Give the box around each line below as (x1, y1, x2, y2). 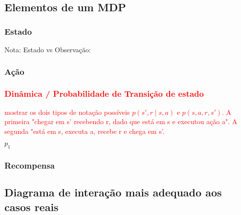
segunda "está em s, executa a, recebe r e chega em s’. (4, 126, 165, 136)
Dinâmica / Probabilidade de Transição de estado (4, 87, 204, 100)
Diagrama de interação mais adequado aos (4, 185, 222, 200)
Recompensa (4, 159, 55, 172)
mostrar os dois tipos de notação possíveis (4, 107, 130, 117)
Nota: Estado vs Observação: (4, 44, 91, 54)
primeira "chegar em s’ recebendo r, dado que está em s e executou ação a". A (4, 116, 238, 127)
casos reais (4, 199, 59, 214)
